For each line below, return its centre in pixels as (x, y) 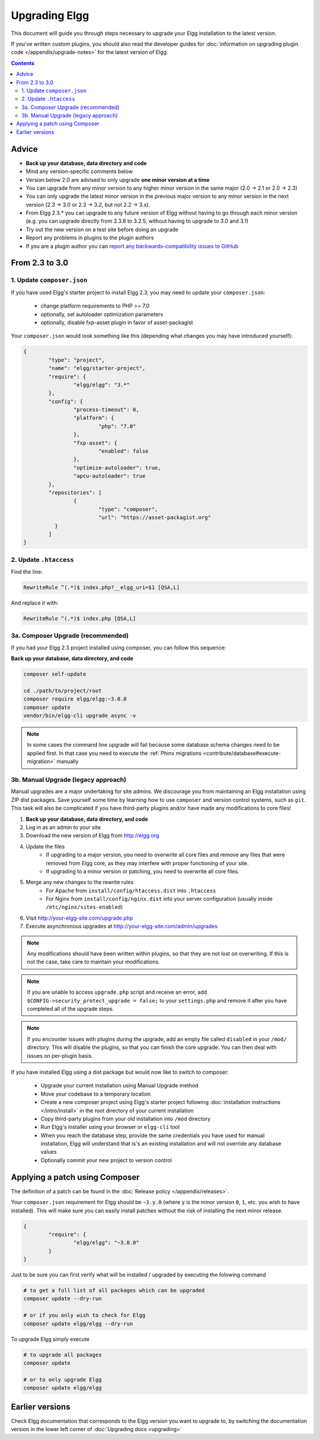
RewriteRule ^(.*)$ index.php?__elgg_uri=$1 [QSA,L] (102, 588)
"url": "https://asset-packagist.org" (155, 518)
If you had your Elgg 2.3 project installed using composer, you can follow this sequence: (119, 647)
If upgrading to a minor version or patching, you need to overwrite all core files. (143, 871)
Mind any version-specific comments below (79, 171)
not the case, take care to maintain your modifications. (93, 962)
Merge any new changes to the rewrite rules (80, 882)
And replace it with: (35, 603)
